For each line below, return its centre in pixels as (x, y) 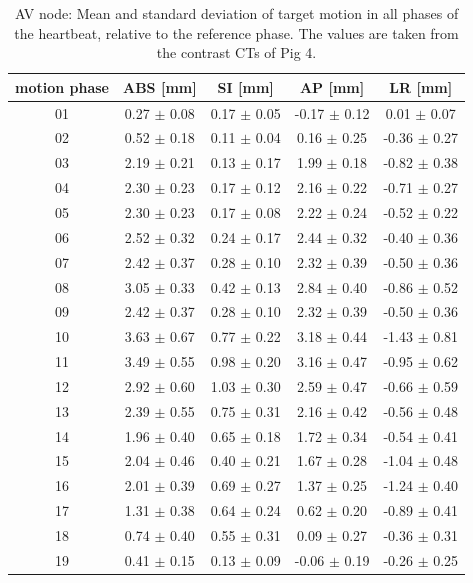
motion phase (62, 86)
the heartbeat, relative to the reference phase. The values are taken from (236, 32)
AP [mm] (332, 86)
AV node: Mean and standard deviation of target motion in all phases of (236, 13)
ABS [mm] (160, 86)
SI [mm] (245, 86)
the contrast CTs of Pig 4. (236, 52)
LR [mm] (421, 86)
